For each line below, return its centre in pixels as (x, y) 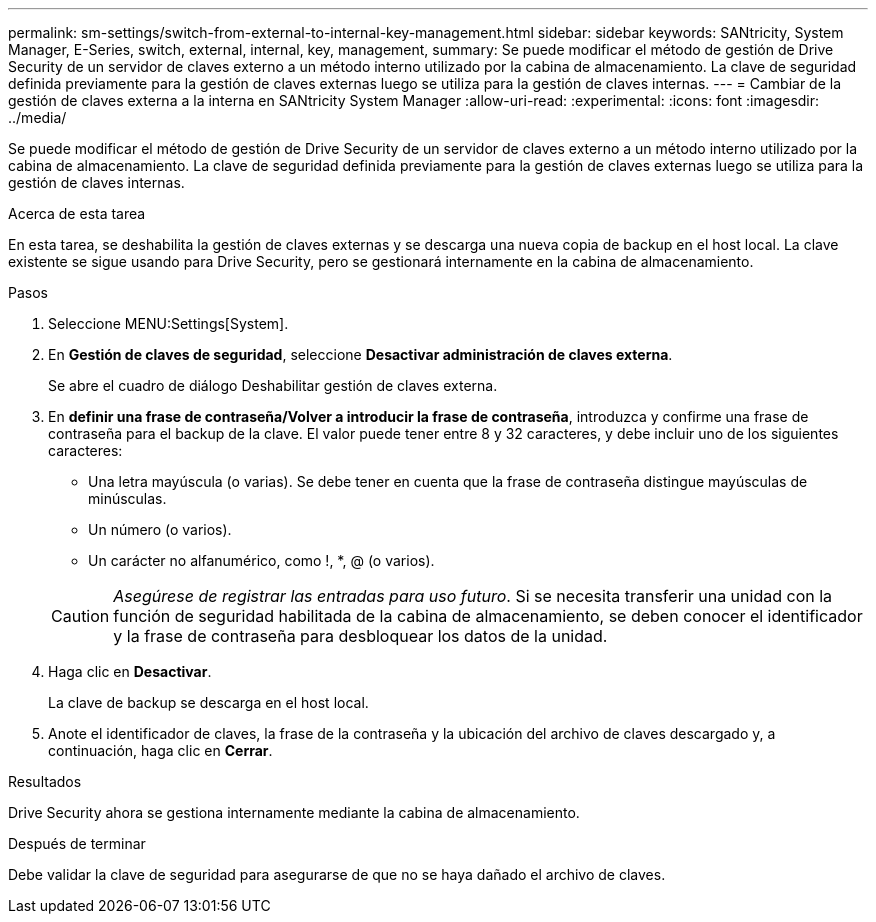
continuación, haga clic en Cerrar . (160, 750)
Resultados (45, 781)
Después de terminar (77, 843)
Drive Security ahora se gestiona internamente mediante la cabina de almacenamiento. (294, 812)
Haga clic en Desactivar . (130, 671)
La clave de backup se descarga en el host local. (208, 702)
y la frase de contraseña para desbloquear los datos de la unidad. (360, 636)
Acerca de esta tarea (77, 213)
